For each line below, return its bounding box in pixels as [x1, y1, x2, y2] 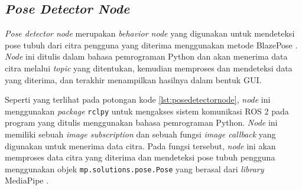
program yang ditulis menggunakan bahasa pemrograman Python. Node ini [5, 116, 278, 129]
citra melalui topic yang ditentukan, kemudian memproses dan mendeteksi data [5, 61, 293, 74]
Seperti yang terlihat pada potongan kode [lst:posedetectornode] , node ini [5, 93, 271, 106]
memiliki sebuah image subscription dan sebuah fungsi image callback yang [5, 128, 276, 140]
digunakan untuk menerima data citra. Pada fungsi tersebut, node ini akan [5, 139, 276, 152]
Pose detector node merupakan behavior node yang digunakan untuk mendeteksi [5, 27, 295, 40]
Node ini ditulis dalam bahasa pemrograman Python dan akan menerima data [5, 50, 288, 63]
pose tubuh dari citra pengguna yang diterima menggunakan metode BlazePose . [5, 38, 298, 51]
